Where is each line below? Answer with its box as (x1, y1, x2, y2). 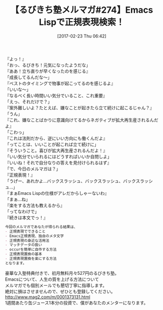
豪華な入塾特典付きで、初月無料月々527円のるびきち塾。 (5, 270, 119, 276)
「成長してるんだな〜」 (5, 74, 52, 80)
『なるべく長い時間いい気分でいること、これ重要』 (5, 92, 108, 98)
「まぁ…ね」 (5, 196, 31, 202)
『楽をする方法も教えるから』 (5, 202, 65, 208)
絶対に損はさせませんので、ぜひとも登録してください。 (5, 289, 115, 294)
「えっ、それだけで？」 (5, 99, 52, 104)
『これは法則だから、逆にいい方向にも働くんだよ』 (5, 135, 108, 141)
